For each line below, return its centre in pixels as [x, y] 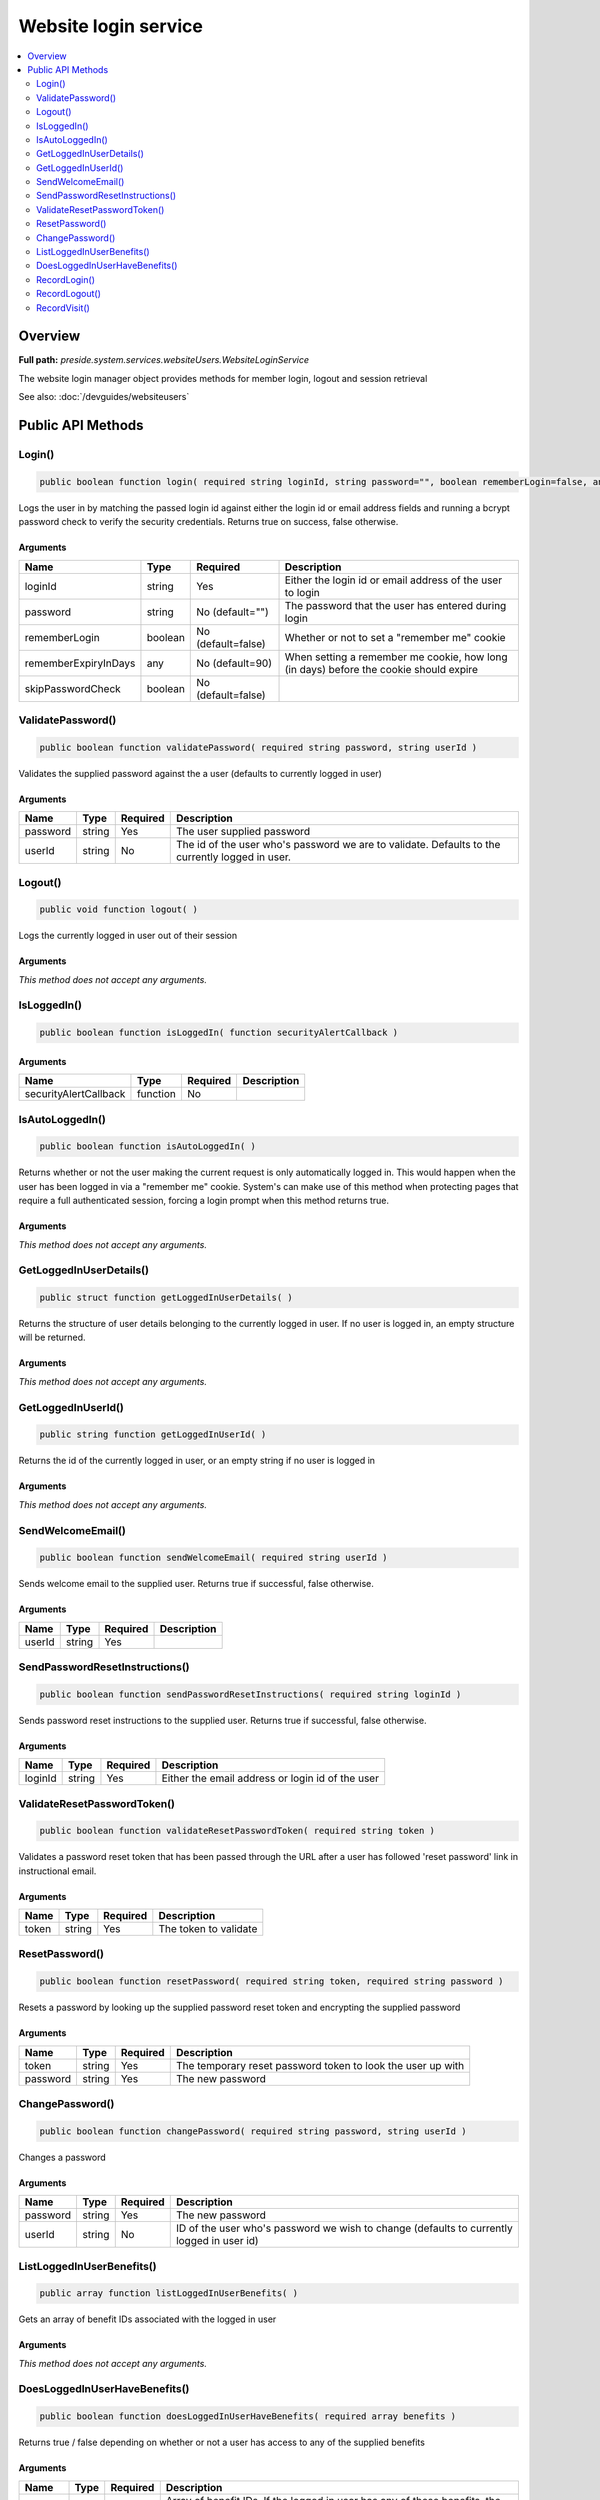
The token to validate [208, 1929]
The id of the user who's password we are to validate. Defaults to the [338, 845]
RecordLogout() [69, 294]
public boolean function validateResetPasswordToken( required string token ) [237, 1831]
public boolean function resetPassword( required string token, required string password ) [271, 1981]
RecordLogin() [65, 279]
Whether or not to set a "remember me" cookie [395, 637]
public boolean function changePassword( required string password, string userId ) [253, 2131]
